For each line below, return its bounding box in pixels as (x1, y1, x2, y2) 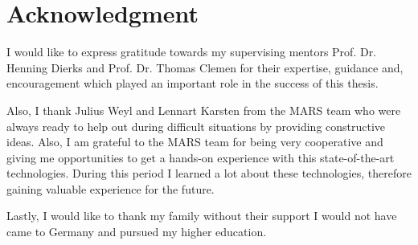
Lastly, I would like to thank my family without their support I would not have (6, 207, 397, 224)
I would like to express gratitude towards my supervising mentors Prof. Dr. (6, 43, 377, 60)
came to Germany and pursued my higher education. (6, 223, 267, 240)
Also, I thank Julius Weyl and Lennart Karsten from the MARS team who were (6, 101, 401, 118)
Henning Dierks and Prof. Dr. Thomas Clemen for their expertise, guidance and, (6, 59, 404, 76)
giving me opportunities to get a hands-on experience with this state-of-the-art (6, 149, 395, 165)
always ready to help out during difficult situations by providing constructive (6, 117, 386, 134)
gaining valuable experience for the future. (6, 180, 215, 197)
